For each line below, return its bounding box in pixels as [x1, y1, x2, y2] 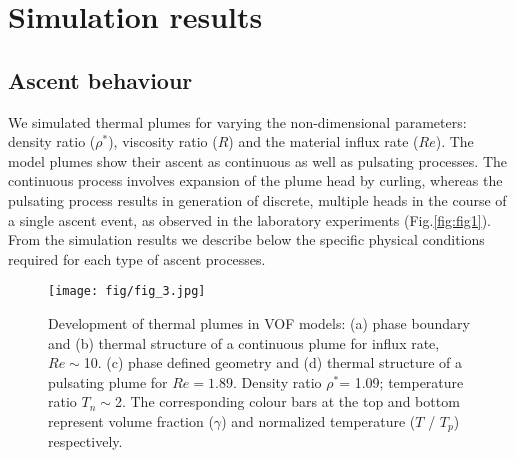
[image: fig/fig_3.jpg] [48, 284, 206, 299]
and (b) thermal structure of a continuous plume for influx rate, [48, 332, 440, 353]
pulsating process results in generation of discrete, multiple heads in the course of [8, 189, 507, 210]
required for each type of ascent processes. [8, 248, 266, 269]
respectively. [48, 431, 123, 452]
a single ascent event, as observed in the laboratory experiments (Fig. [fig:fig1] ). [8, 209, 491, 230]
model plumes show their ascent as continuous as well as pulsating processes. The [8, 150, 508, 171]
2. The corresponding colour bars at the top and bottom [114, 391, 460, 412]
